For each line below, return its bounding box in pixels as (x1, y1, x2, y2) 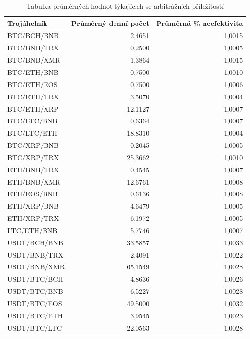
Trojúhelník (7, 18, 47, 28)
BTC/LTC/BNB (7, 116, 58, 126)
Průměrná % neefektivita (156, 18, 243, 28)
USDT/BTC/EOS (7, 298, 62, 308)
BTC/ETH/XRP (7, 103, 59, 114)
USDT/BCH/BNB (7, 237, 63, 247)
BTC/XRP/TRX (7, 152, 59, 162)
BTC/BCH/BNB (7, 30, 59, 41)
